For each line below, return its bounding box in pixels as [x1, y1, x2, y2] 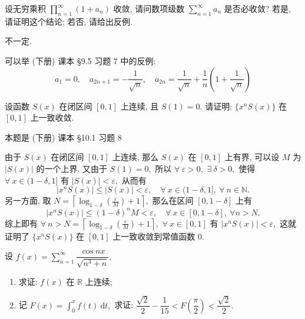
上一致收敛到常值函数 [112, 230, 195, 242]
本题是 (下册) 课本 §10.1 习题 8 [5, 131, 122, 143]
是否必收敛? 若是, [224, 2, 291, 14]
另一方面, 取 [5, 194, 51, 207]
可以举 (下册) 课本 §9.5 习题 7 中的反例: [5, 54, 156, 67]
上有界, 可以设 [224, 151, 280, 163]
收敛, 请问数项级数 [113, 2, 185, 14]
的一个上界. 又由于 [36, 162, 108, 174]
